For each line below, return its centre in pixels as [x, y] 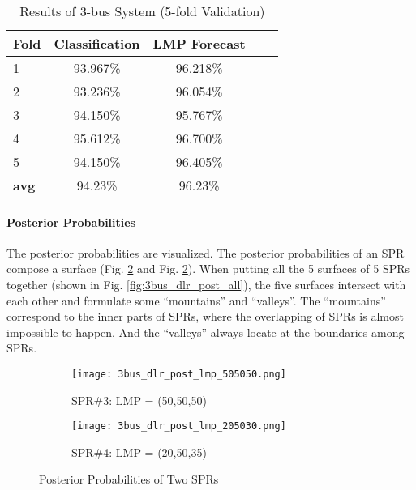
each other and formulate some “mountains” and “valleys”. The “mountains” [196, 300]
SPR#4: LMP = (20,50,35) [139, 452]
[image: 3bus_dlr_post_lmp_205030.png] [179, 426]
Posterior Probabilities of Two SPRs [129, 479]
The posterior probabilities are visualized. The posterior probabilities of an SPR [206, 252]
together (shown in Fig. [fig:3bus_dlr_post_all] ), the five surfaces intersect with [206, 284]
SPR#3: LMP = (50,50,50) [139, 400]
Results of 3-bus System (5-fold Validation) [142, 11]
